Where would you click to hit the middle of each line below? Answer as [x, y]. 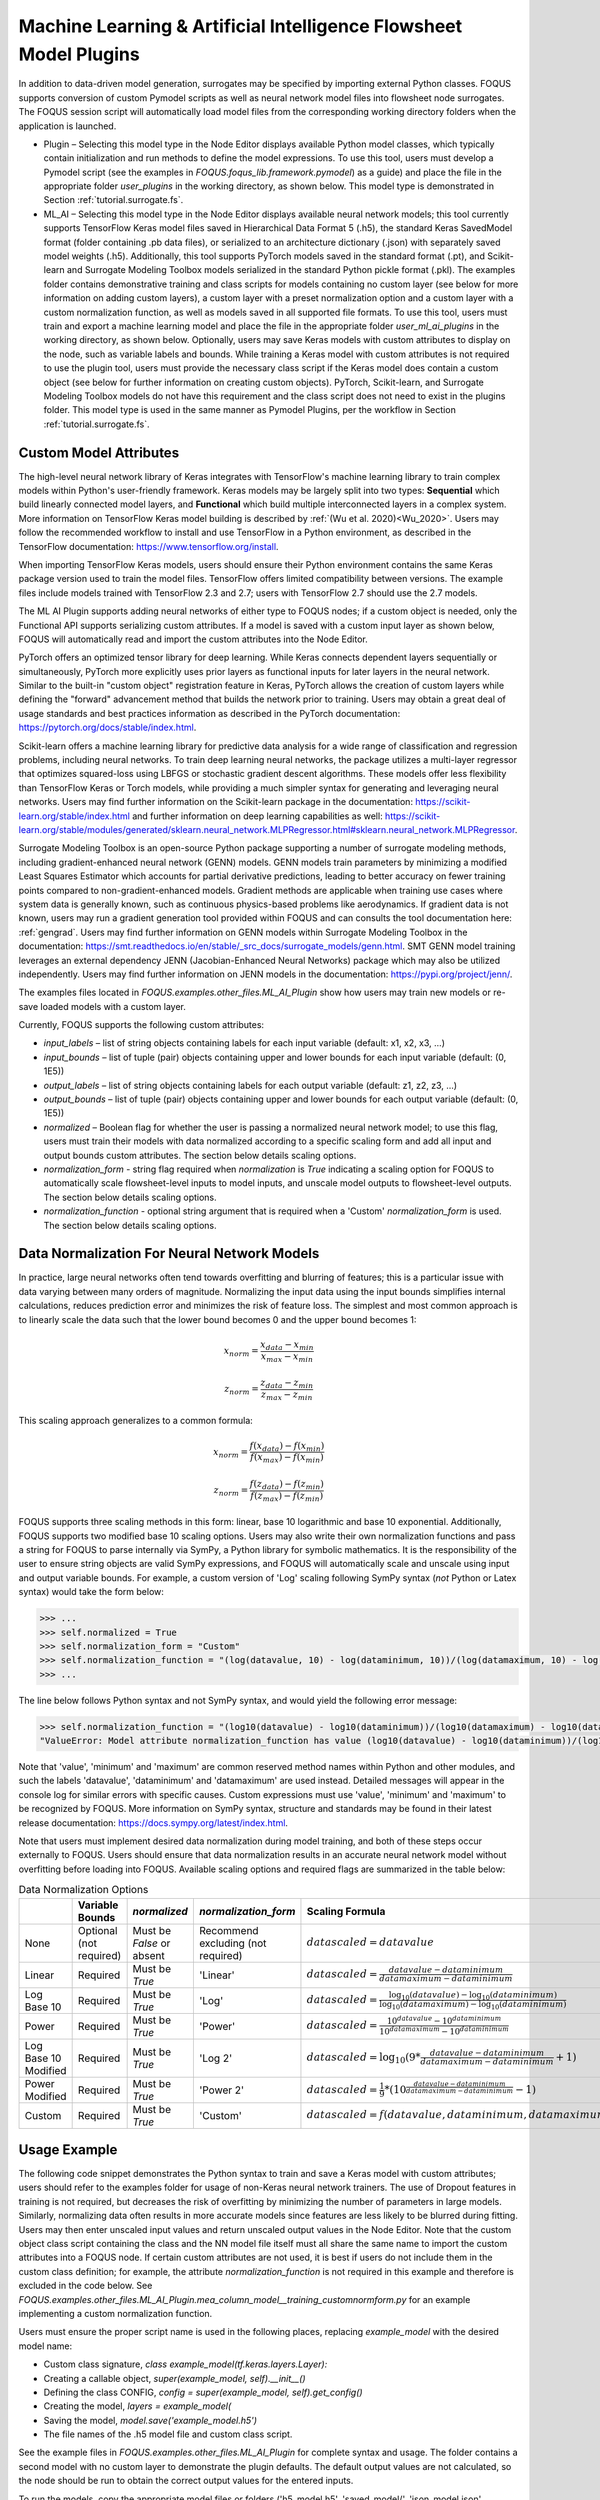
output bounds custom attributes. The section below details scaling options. [200, 1155]
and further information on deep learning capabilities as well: [257, 816]
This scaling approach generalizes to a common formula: [136, 1421]
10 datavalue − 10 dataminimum [444, 2020]
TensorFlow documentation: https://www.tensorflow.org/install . [148, 546]
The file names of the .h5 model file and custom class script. [168, 2434]
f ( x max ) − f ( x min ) [287, 1458]
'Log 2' [215, 2058]
